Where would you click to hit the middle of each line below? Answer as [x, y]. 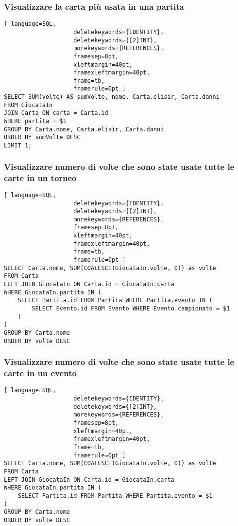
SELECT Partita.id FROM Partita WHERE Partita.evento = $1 [115, 496]
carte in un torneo [40, 177]
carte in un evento [40, 373]
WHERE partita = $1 [35, 121]
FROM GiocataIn [28, 105]
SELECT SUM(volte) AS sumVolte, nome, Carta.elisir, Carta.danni [112, 97]
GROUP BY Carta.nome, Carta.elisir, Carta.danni [84, 129]
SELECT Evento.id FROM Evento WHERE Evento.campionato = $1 [131, 309]
